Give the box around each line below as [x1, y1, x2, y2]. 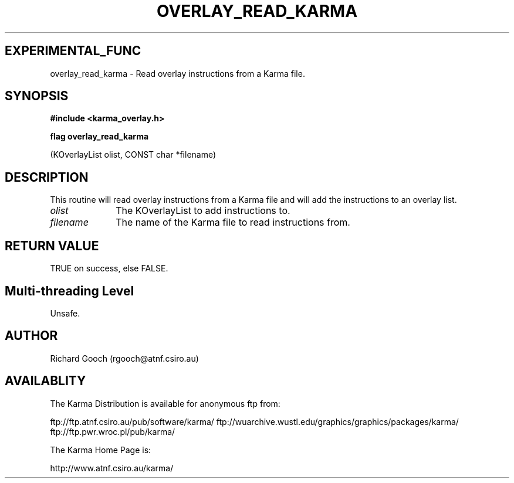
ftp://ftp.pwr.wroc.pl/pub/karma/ [50, 426, 175, 437]
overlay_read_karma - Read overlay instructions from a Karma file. [50, 68, 305, 79]
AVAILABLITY [5, 373, 86, 389]
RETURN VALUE [5, 238, 99, 253]
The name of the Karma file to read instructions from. [116, 216, 350, 229]
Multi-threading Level [5, 283, 134, 298]
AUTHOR [5, 328, 58, 343]
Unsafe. [50, 308, 80, 318]
